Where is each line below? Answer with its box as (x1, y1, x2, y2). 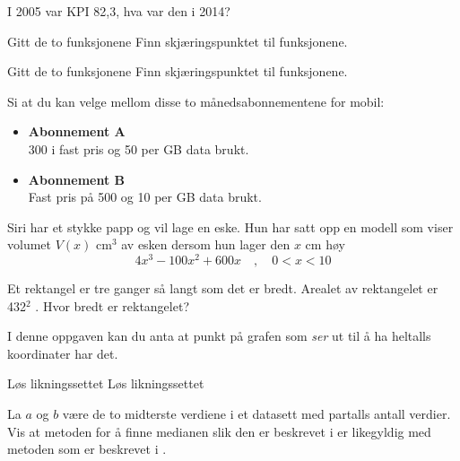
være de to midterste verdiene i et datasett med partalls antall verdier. (62, 404, 451, 422)
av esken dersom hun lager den (121, 235, 291, 254)
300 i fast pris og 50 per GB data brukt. (28, 139, 249, 158)
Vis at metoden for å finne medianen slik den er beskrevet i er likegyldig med (7, 422, 431, 440)
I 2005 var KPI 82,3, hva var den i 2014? (7, 2, 230, 20)
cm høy (305, 235, 345, 254)
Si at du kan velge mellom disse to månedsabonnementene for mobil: (7, 91, 385, 110)
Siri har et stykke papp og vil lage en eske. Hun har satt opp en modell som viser (7, 217, 454, 236)
